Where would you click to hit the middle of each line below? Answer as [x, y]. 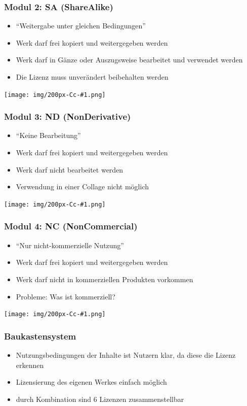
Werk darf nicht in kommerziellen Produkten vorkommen [105, 279]
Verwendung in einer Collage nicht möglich [82, 187]
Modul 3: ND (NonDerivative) [68, 116]
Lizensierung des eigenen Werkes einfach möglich [91, 382]
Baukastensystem [40, 336]
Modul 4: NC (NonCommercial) [71, 226]
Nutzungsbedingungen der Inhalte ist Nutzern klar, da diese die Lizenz [126, 354]
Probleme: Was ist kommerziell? [66, 296]
